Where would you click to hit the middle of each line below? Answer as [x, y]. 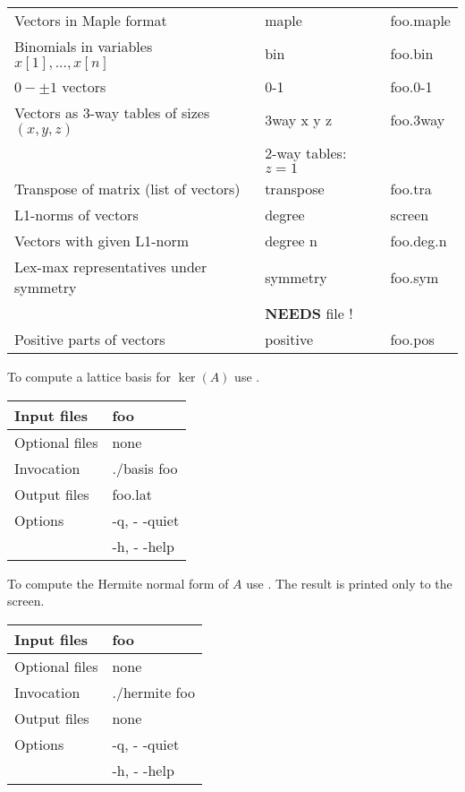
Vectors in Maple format [91, 20]
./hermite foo [153, 692]
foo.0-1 [411, 86]
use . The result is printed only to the [349, 583]
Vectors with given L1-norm [102, 241]
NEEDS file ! [309, 313]
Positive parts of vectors [90, 339]
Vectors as [46, 112]
